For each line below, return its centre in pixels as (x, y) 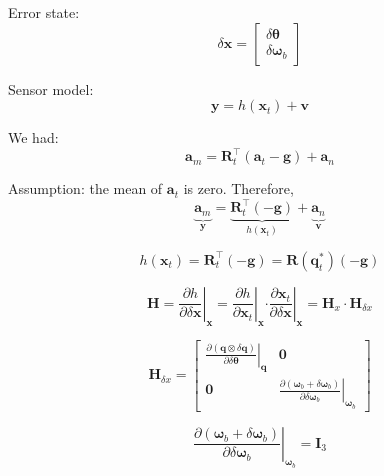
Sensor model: (51, 88)
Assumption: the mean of (85, 188)
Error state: (44, 12)
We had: (33, 137)
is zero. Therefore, (238, 188)
